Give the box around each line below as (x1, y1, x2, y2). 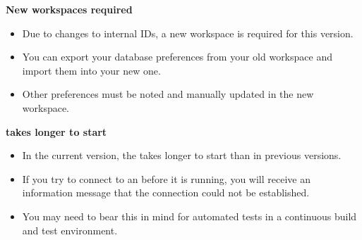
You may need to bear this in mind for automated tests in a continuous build (22, 208, 357, 223)
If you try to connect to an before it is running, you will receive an (22, 171, 310, 186)
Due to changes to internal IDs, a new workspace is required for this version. (22, 25, 354, 40)
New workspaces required (6, 2, 133, 16)
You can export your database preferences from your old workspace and (22, 49, 332, 64)
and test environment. (22, 222, 118, 237)
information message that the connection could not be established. (22, 185, 310, 200)
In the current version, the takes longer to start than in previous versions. (22, 148, 342, 163)
